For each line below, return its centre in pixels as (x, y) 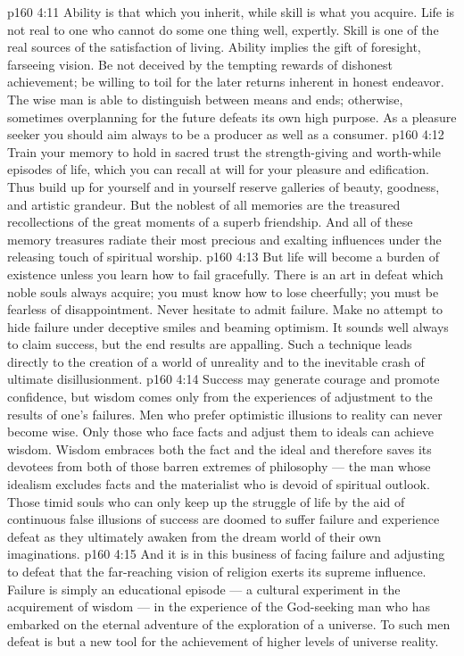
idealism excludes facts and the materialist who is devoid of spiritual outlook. (219, 484)
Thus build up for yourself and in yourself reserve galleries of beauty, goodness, (224, 186)
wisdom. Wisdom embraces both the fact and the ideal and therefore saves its (220, 448)
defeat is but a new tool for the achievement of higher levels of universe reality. (223, 641)
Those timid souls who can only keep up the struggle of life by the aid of (206, 501)
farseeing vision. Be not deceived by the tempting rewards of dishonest (200, 64)
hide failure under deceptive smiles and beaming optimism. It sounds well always (228, 326)
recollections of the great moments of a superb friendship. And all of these (210, 222)
